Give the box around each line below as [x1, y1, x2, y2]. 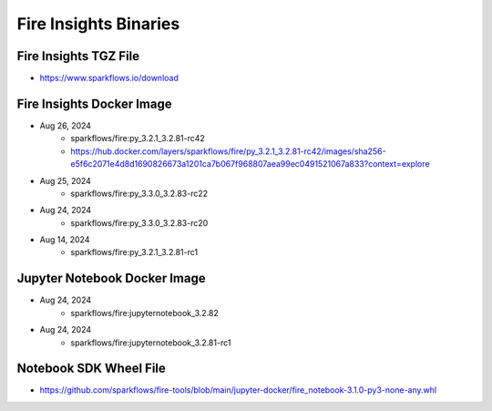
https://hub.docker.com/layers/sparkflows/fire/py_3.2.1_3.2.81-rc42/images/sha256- [70, 146, 386, 157]
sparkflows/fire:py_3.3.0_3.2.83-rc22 [70, 188, 209, 199]
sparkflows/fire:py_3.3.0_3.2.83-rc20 [70, 217, 209, 228]
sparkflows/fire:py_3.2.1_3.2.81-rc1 [70, 247, 199, 258]
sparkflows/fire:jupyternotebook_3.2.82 [70, 307, 219, 318]
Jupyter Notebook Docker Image [16, 271, 206, 286]
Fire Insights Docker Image [16, 96, 172, 111]
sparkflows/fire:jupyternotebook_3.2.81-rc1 [70, 337, 231, 348]
